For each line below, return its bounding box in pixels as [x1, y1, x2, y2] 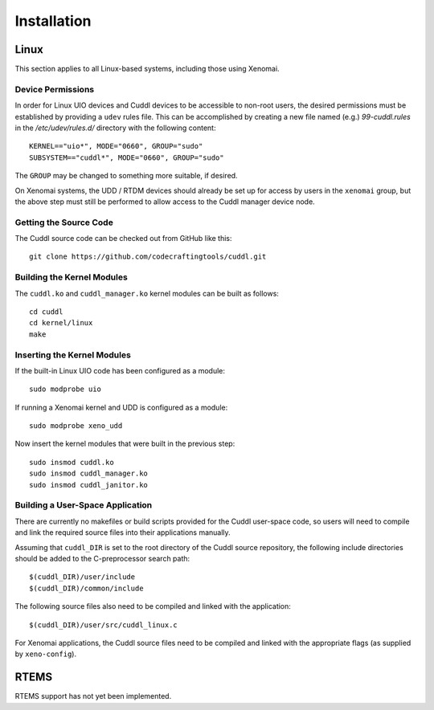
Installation [14, 12, 92, 30]
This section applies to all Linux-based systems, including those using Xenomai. [14, 64, 280, 74]
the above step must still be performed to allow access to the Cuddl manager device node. [14, 197, 315, 206]
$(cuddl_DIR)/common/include [29, 583, 144, 593]
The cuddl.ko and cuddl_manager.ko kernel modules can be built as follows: [14, 288, 279, 298]
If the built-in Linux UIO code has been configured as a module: [14, 365, 225, 375]
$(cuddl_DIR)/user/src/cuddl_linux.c [29, 620, 178, 630]
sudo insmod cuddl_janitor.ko [29, 480, 149, 489]
